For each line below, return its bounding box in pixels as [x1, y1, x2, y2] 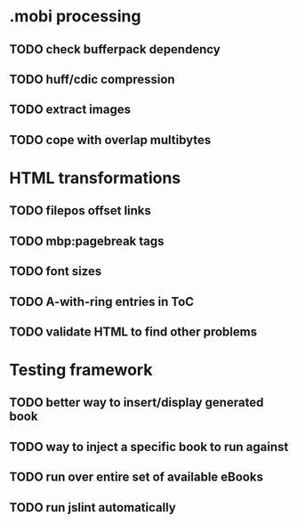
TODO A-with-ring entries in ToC [9, 294, 194, 309]
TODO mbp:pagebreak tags [9, 233, 165, 248]
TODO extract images [9, 102, 132, 117]
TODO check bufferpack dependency [9, 42, 221, 57]
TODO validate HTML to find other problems [9, 324, 258, 339]
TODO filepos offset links [9, 203, 151, 219]
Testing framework [9, 360, 153, 380]
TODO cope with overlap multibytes [9, 132, 212, 148]
